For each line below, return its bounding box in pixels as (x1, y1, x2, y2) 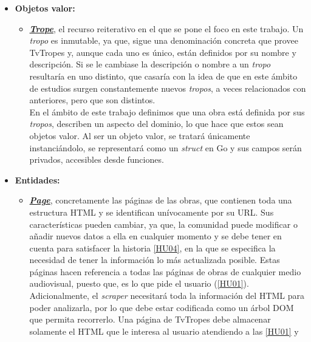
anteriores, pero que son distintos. (29, 94, 155, 106)
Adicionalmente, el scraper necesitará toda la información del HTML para (29, 289, 305, 302)
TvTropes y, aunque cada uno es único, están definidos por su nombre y (29, 46, 296, 58)
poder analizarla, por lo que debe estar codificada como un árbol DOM (29, 301, 294, 313)
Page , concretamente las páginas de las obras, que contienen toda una (29, 194, 292, 207)
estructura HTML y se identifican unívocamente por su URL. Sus (29, 205, 274, 218)
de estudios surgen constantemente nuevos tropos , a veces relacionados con (29, 81, 306, 94)
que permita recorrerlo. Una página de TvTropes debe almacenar (29, 313, 271, 326)
